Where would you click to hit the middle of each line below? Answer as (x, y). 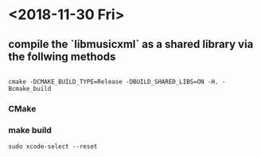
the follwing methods (62, 56)
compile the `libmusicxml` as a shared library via (131, 44)
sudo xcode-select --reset (53, 147)
